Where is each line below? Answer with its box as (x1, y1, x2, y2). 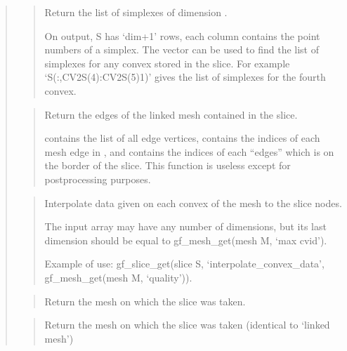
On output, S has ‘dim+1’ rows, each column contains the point (44, 28, 320, 43)
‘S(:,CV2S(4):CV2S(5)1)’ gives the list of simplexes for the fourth (44, 69, 326, 84)
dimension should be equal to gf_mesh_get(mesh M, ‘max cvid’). (44, 232, 327, 247)
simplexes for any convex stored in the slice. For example (44, 55, 290, 70)
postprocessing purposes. (44, 171, 151, 186)
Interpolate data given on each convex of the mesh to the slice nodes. (44, 195, 342, 210)
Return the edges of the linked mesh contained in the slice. (44, 107, 298, 121)
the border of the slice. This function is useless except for (44, 158, 291, 173)
